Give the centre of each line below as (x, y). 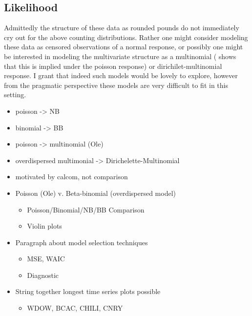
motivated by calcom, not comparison (72, 177)
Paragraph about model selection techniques (82, 242)
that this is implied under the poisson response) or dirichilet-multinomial (113, 66)
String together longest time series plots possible (88, 291)
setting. (15, 95)
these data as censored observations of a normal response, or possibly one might (124, 47)
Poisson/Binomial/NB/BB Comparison (86, 209)
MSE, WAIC (46, 259)
